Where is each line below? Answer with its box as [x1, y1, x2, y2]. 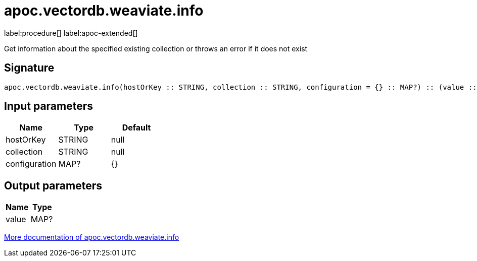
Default [122, 122, 151, 133]
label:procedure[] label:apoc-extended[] [4, 28, 138, 37]
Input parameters [4, 100, 93, 113]
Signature [4, 61, 55, 75]
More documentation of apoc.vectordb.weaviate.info [4, 233, 179, 242]
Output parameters [4, 179, 102, 192]
